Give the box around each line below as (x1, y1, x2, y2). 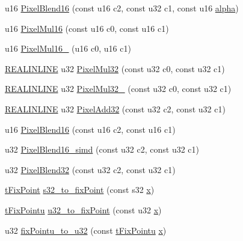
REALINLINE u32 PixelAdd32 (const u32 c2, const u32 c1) (5, 102, 226, 115)
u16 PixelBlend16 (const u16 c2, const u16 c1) (5, 123, 176, 135)
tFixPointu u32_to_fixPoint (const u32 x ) (5, 203, 162, 216)
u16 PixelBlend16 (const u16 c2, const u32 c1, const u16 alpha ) (5, 2, 239, 14)
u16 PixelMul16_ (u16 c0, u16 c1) (5, 42, 131, 55)
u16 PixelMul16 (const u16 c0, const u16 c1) (5, 22, 169, 34)
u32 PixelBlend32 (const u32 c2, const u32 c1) (5, 163, 176, 175)
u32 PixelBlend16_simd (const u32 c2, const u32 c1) (5, 143, 200, 156)
